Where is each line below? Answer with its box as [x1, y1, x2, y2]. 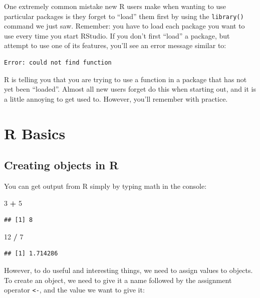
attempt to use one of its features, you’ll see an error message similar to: [4, 40, 226, 51]
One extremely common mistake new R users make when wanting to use [4, 1, 226, 11]
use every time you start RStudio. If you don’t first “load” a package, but [4, 30, 230, 41]
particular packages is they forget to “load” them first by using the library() [4, 11, 244, 21]
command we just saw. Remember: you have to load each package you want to [4, 21, 245, 31]
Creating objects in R [4, 157, 119, 173]
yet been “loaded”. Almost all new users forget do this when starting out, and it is [4, 84, 256, 94]
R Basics [4, 123, 66, 143]
